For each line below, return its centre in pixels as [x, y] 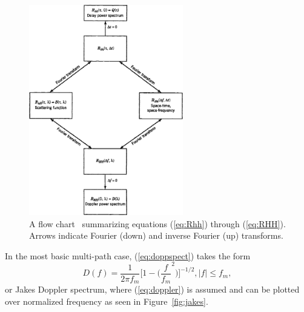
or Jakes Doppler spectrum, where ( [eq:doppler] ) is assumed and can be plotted [152, 289]
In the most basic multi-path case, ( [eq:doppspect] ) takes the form [128, 255]
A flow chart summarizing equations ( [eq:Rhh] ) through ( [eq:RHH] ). [157, 223]
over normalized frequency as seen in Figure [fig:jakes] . [107, 301]
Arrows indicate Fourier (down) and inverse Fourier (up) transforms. [156, 235]
